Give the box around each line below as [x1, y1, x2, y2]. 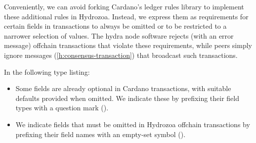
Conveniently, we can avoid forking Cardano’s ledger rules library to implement [4, 1, 244, 11]
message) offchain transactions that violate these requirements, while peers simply [4, 40, 252, 50]
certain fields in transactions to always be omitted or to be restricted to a [4, 21, 227, 31]
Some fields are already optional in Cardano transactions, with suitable [15, 83, 231, 94]
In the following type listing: [4, 66, 90, 77]
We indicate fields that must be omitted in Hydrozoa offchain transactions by [15, 119, 250, 129]
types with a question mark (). [15, 102, 109, 113]
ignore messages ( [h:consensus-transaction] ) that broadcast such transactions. [4, 49, 238, 60]
